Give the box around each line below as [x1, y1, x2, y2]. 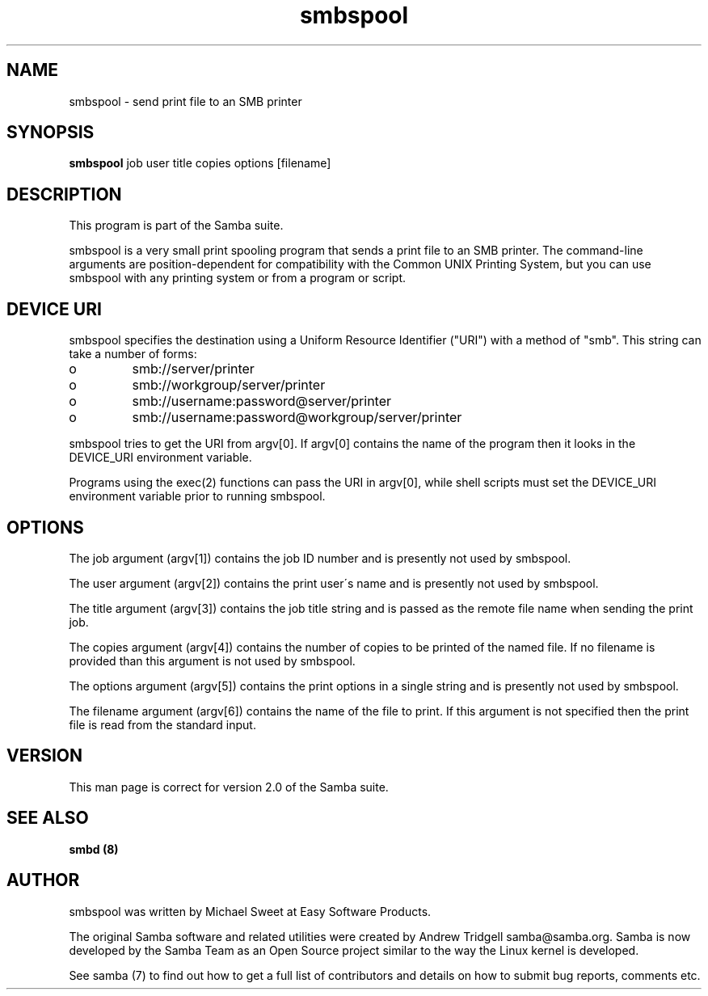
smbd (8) [69, 842, 119, 856]
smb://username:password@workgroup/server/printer [132, 409, 462, 426]
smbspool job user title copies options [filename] [69, 156, 331, 171]
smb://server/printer [132, 361, 255, 378]
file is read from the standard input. [69, 717, 256, 732]
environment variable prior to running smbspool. [69, 489, 326, 504]
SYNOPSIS [6, 122, 95, 143]
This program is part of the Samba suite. [69, 218, 284, 233]
